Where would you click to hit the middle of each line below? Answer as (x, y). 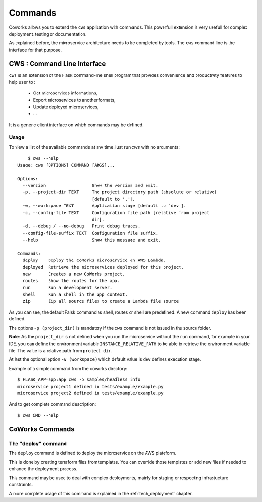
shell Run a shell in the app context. (75, 294)
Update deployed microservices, (66, 107)
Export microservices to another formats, (74, 100)
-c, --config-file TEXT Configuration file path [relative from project (116, 213)
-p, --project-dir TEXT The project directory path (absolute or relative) (120, 192)
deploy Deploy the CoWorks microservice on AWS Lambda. (94, 260)
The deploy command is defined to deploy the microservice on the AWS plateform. (93, 453)
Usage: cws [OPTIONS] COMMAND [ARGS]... (66, 165)
